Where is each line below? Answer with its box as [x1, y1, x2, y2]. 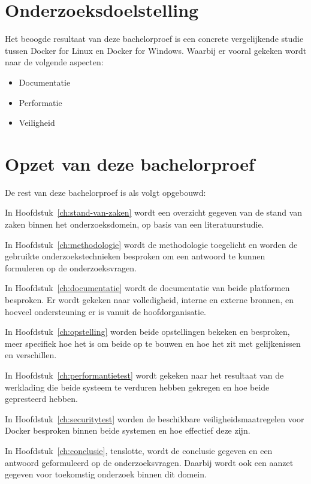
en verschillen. [5, 349, 57, 361]
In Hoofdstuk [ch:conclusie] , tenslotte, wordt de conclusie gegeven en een [5, 444, 273, 456]
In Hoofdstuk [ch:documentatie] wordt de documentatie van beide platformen [5, 282, 290, 294]
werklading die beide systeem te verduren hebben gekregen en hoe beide [5, 380, 270, 393]
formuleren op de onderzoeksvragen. [5, 261, 137, 274]
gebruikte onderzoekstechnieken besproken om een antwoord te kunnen [5, 250, 265, 262]
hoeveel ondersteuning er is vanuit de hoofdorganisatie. [5, 305, 206, 317]
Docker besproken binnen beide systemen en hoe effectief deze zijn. [5, 424, 250, 437]
